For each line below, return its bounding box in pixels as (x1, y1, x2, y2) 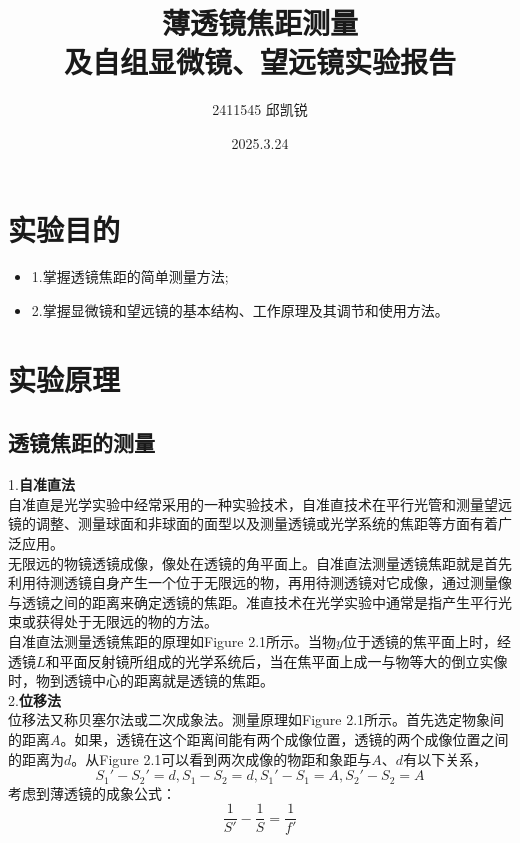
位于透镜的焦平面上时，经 (342, 630, 511, 651)
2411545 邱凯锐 (212, 99, 308, 120)
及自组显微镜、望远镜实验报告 (63, 41, 456, 82)
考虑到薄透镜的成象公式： (8, 782, 176, 803)
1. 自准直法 (8, 474, 75, 495)
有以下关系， (403, 748, 488, 769)
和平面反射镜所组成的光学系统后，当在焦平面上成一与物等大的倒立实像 (45, 650, 508, 671)
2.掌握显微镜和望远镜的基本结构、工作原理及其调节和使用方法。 (31, 300, 449, 321)
